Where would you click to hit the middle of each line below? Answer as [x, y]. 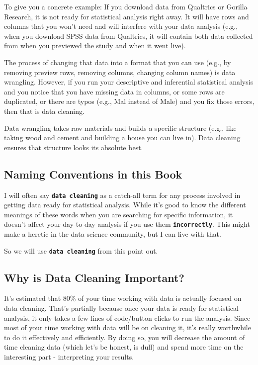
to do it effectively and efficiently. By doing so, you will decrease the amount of [125, 337]
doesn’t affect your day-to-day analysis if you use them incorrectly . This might [127, 224]
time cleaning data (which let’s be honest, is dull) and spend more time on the [124, 347]
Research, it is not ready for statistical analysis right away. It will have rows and [127, 16]
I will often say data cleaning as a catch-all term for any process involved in [122, 195]
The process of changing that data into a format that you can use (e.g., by [118, 62]
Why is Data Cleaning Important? [94, 277]
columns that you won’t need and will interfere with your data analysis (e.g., [121, 26]
